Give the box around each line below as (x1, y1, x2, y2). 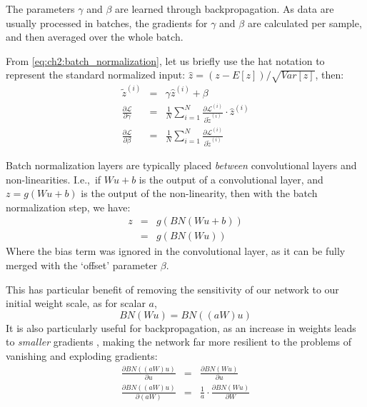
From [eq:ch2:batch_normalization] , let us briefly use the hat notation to (6, 53, 325, 68)
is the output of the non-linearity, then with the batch (81, 186, 318, 201)
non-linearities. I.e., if (6, 171, 101, 186)
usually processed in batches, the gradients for (6, 15, 208, 30)
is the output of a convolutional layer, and (139, 171, 323, 186)
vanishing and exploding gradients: (6, 348, 158, 363)
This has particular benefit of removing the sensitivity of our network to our (6, 281, 339, 296)
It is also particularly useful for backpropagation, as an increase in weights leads (6, 320, 356, 335)
